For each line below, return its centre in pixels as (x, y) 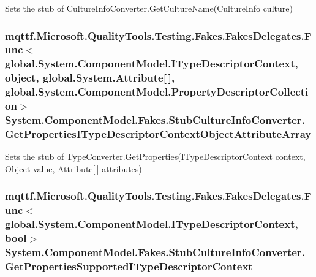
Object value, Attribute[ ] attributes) (73, 168)
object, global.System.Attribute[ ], (90, 78)
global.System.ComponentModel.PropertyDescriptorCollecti (157, 92)
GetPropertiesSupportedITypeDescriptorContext (129, 266)
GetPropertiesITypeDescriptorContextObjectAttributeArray (158, 133)
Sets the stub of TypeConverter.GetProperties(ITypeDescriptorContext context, (155, 157)
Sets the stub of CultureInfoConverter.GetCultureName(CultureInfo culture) (149, 8)
